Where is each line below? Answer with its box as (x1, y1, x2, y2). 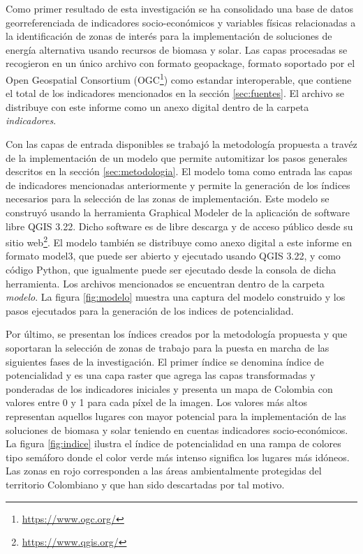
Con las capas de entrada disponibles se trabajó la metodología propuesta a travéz (6, 137, 357, 151)
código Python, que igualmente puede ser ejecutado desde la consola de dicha (6, 262, 336, 276)
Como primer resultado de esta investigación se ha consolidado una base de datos (6, 1, 354, 15)
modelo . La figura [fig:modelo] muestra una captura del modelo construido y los (6, 290, 346, 304)
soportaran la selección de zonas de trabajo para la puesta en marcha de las (6, 340, 329, 354)
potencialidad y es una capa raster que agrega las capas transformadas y (6, 368, 316, 382)
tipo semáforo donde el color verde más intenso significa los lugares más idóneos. (6, 449, 350, 464)
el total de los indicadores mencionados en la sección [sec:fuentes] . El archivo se (6, 86, 344, 100)
